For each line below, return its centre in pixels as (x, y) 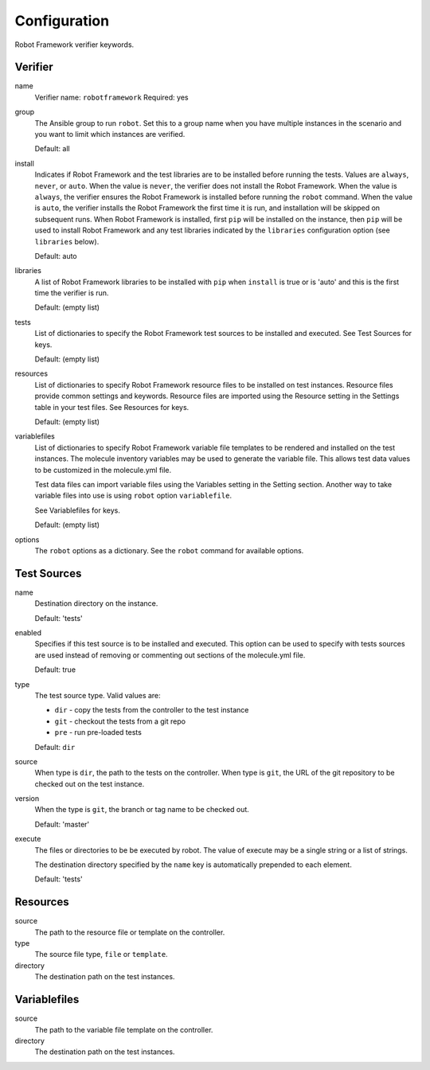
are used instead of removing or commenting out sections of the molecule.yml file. (170, 655)
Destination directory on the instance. (96, 603)
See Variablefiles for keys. (78, 510)
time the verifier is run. (72, 293)
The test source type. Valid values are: (98, 695)
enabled (28, 632)
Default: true (55, 670)
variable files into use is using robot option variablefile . (133, 496)
